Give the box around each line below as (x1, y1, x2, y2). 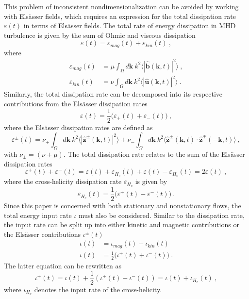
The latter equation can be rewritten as (4, 261, 122, 271)
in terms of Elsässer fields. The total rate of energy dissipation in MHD (23, 20, 236, 31)
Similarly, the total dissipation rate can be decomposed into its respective (4, 89, 223, 99)
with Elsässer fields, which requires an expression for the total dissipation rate (4, 11, 236, 21)
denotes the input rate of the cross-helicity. (34, 284, 162, 294)
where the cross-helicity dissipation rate (4, 176, 122, 186)
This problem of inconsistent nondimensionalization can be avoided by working (4, 1, 239, 11)
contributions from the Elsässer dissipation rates (4, 98, 148, 108)
